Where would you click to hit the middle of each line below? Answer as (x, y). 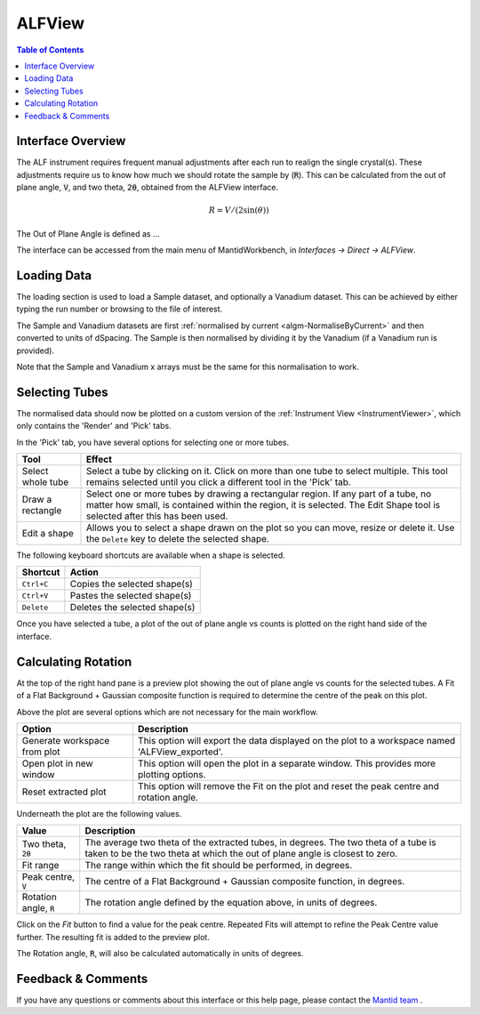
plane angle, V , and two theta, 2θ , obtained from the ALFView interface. (148, 188)
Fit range (40, 866)
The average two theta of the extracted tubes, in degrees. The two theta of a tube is (260, 842)
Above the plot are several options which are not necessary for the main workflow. (168, 712)
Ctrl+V (35, 596)
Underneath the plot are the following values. (99, 813)
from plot (41, 752)
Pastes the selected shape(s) (131, 596)
